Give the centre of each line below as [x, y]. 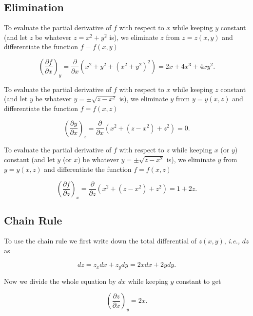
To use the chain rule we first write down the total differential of [100, 241]
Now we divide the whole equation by [60, 281]
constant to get [199, 281]
